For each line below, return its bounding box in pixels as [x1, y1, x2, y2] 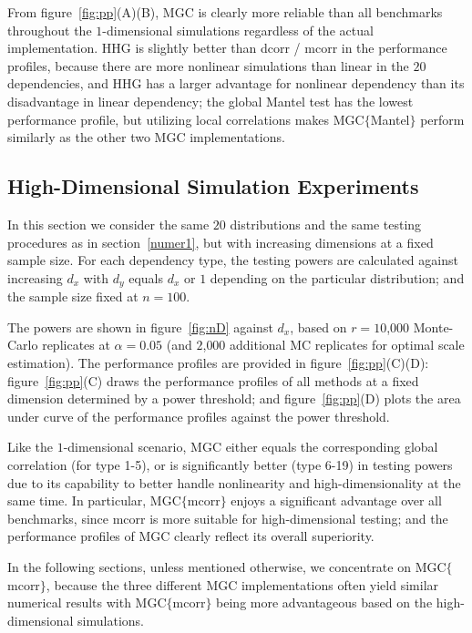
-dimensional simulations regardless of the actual [102, 20, 374, 39]
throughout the [7, 20, 92, 39]
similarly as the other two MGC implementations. [7, 128, 285, 147]
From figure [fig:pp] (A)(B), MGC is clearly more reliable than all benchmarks [7, 3, 443, 21]
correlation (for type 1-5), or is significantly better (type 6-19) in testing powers [7, 454, 453, 474]
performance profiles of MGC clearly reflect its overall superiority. [7, 526, 375, 546]
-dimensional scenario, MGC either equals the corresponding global [63, 437, 438, 456]
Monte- [413, 317, 454, 336]
